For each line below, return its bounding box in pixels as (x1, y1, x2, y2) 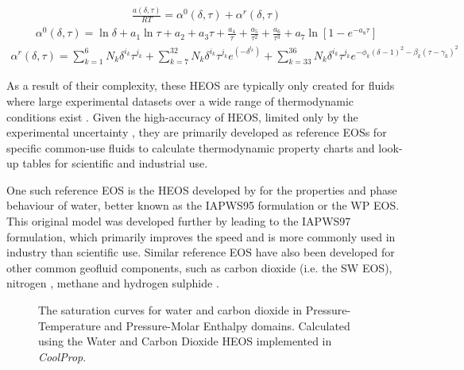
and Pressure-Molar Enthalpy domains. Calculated (104, 317, 350, 333)
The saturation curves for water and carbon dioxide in (38, 302, 303, 318)
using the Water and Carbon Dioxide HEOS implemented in (38, 333, 332, 349)
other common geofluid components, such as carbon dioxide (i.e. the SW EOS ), (6, 259, 392, 276)
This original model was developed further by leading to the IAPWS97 (6, 213, 351, 229)
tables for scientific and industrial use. (22, 155, 208, 172)
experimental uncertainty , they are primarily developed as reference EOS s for (6, 124, 387, 141)
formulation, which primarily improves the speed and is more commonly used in (6, 228, 396, 245)
